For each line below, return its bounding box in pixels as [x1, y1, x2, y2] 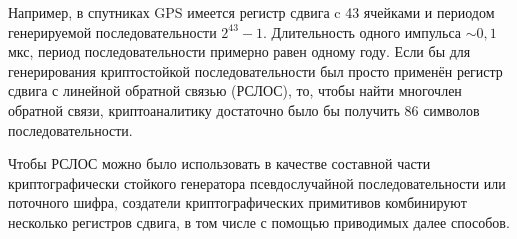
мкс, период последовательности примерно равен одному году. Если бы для [8, 41, 471, 62]
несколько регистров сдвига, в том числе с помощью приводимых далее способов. [8, 211, 510, 232]
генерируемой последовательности [8, 21, 217, 42]
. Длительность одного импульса [263, 21, 462, 42]
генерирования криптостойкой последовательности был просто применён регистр [8, 60, 503, 81]
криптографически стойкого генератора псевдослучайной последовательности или [8, 172, 506, 193]
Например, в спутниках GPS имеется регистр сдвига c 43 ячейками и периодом [8, 2, 495, 22]
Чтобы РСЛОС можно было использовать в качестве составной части [8, 153, 431, 174]
